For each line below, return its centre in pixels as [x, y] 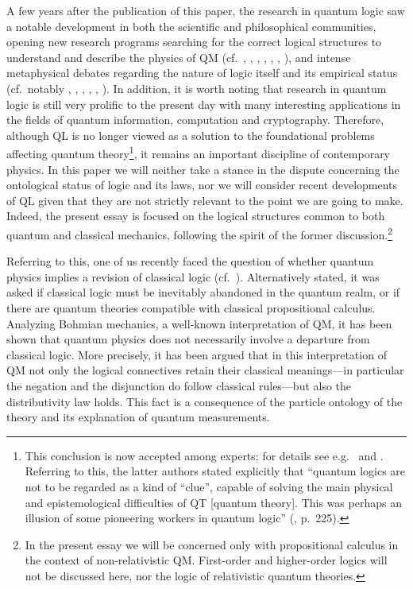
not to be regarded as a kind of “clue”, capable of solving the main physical [209, 486]
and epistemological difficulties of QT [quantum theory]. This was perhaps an [213, 502]
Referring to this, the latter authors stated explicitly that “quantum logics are [215, 471]
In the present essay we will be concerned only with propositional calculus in [212, 544]
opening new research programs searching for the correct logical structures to [194, 42]
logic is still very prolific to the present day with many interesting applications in [204, 104]
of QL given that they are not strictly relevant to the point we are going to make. [205, 200]
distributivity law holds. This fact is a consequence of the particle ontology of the [205, 401]
